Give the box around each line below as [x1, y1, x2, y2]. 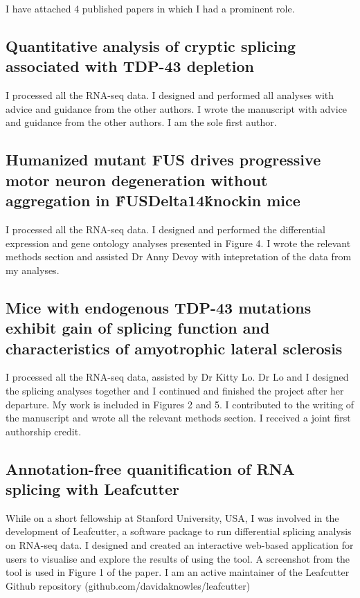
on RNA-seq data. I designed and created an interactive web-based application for [6, 538, 354, 552]
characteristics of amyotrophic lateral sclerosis [6, 337, 343, 359]
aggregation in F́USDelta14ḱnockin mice [6, 190, 300, 211]
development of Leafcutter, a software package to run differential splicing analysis [6, 524, 352, 538]
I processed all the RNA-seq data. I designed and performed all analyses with [6, 88, 334, 102]
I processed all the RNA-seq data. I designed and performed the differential [6, 221, 325, 236]
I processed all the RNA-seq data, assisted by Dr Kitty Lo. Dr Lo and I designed [6, 370, 349, 384]
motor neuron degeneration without [6, 169, 268, 190]
